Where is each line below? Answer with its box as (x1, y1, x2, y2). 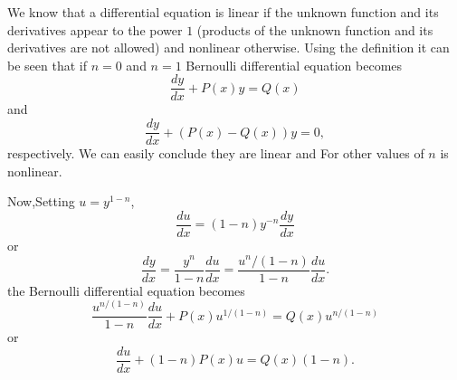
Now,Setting (7, 192, 75, 211)
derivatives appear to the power (7, 20, 183, 39)
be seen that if (7, 55, 87, 74)
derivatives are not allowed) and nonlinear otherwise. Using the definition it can (7, 38, 450, 57)
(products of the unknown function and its (196, 20, 433, 39)
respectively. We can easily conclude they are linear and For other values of (7, 144, 424, 163)
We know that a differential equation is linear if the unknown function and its (7, 3, 439, 21)
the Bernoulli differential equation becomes (7, 280, 245, 299)
